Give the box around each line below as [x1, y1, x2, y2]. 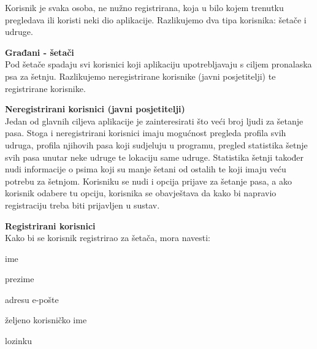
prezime [5, 272, 34, 285]
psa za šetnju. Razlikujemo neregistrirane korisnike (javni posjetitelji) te [5, 69, 276, 82]
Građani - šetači [5, 45, 74, 58]
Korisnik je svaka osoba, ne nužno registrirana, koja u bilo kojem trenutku [5, 1, 284, 13]
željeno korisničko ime [5, 313, 87, 326]
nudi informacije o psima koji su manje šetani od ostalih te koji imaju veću [5, 163, 286, 175]
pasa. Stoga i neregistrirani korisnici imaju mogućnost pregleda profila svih [5, 126, 286, 139]
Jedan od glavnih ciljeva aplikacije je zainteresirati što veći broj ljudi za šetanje [5, 114, 304, 127]
